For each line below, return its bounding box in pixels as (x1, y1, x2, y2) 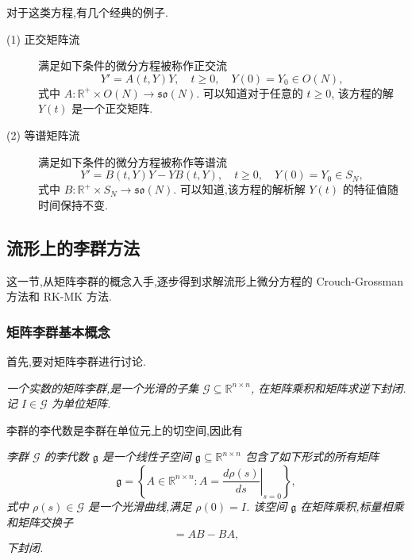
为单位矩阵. (51, 395, 111, 412)
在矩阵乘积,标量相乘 (300, 497, 404, 514)
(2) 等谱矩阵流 (6, 126, 80, 143)
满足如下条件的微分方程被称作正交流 (38, 57, 227, 74)
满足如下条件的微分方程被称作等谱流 (38, 153, 227, 170)
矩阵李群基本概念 (6, 321, 110, 341)
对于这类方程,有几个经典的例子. (6, 4, 168, 20)
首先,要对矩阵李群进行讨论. (6, 352, 146, 369)
